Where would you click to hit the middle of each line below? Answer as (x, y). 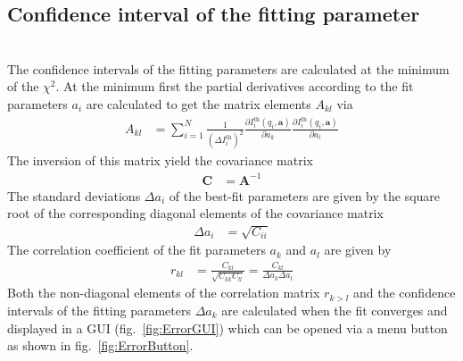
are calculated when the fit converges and (335, 310)
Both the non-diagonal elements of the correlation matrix (164, 293)
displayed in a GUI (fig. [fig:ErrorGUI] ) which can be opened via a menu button (227, 327)
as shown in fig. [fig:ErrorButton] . (100, 345)
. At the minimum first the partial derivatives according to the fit (235, 86)
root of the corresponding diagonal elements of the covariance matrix (195, 213)
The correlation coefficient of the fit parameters (136, 250)
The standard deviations (74, 195)
